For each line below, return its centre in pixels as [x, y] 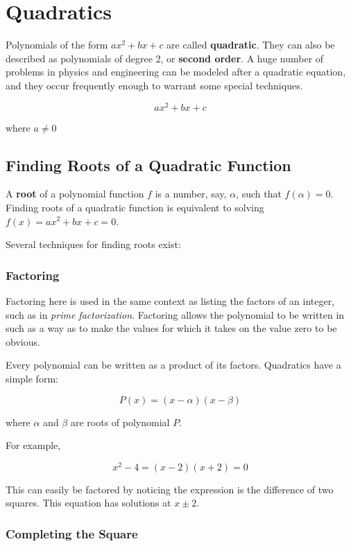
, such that [259, 194]
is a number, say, [191, 194]
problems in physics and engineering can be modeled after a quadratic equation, [176, 72]
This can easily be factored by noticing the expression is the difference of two [170, 489]
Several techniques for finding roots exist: [93, 244]
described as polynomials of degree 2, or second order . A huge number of [165, 58]
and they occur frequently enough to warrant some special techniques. [154, 85]
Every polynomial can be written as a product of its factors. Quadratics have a [173, 365]
